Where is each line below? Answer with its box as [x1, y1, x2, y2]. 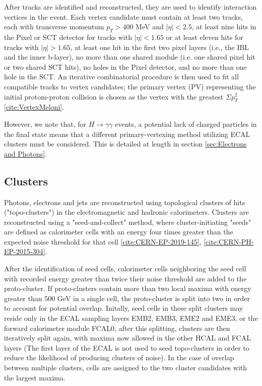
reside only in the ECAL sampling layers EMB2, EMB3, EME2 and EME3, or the [4, 313, 258, 323]
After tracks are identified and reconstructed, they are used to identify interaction [4, 2, 257, 12]
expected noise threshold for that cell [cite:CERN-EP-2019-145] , [4, 236, 202, 247]
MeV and [136, 21, 164, 32]
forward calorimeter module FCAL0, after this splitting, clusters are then [4, 322, 230, 333]
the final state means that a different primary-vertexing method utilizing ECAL [4, 128, 250, 139]
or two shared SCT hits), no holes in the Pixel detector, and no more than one [4, 61, 247, 72]
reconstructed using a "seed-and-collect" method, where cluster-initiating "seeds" [4, 216, 251, 227]
